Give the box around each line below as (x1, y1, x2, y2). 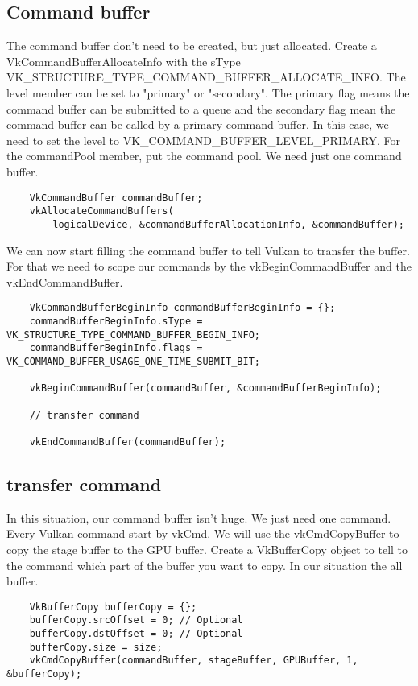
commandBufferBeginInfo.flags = (29, 342, 203, 354)
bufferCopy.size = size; (29, 641, 163, 653)
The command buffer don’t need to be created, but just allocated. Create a (6, 37, 377, 54)
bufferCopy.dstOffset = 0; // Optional (29, 628, 243, 639)
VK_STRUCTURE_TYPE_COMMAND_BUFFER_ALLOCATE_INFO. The (6, 68, 406, 85)
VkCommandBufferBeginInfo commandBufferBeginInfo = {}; (29, 302, 336, 314)
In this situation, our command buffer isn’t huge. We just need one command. (6, 509, 391, 526)
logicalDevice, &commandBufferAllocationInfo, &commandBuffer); (52, 218, 404, 230)
